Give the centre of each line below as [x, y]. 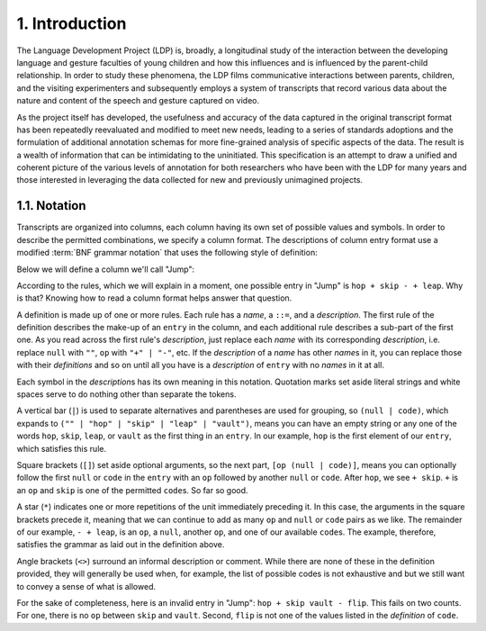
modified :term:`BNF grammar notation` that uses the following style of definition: [167, 253]
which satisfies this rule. [62, 448]
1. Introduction [72, 23]
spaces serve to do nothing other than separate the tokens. [126, 394]
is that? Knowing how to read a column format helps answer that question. [154, 298]
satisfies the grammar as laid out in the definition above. [121, 545]
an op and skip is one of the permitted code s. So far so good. [132, 490]
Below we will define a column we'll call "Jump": [106, 269]
